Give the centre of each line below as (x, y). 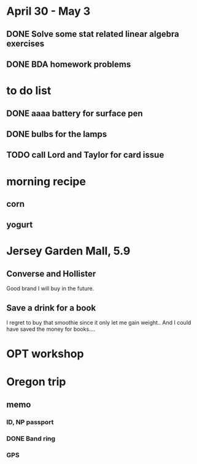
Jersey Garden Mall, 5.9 (68, 251)
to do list (29, 91)
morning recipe (46, 181)
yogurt (20, 225)
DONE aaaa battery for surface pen (75, 113)
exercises (25, 43)
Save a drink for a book (51, 308)
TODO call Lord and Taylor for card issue (85, 155)
